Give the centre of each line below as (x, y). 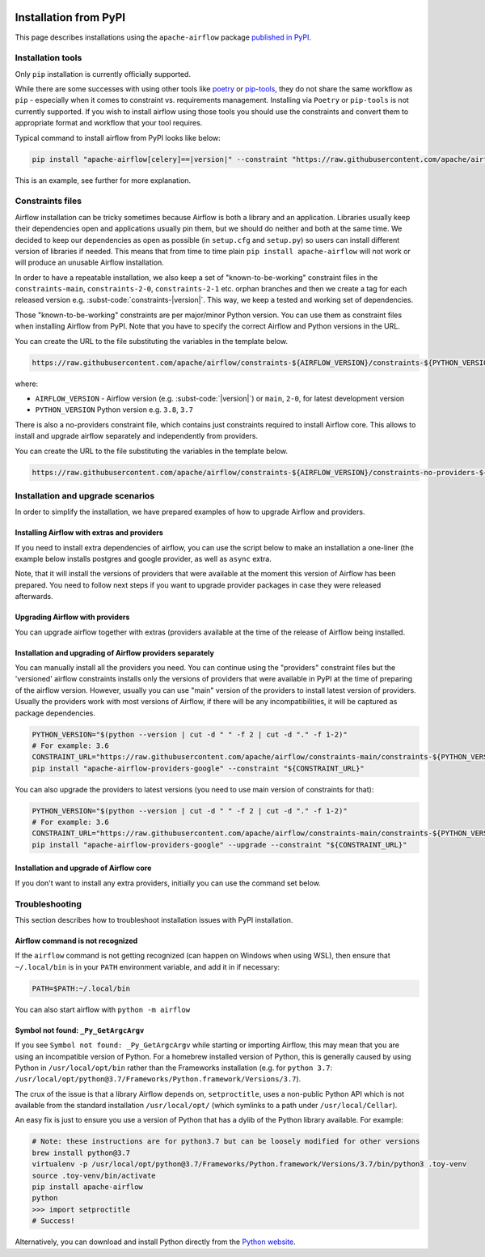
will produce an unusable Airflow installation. (90, 262)
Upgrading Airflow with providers (72, 617)
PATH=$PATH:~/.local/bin (81, 988)
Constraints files (48, 201)
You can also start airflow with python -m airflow (102, 1009)
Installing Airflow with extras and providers (89, 533)
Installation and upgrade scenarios (85, 495)
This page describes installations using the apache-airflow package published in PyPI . (163, 37)
